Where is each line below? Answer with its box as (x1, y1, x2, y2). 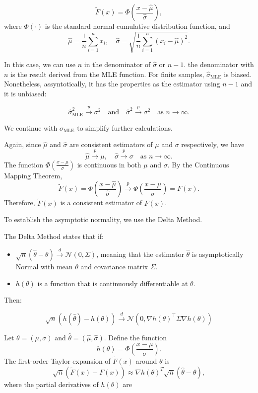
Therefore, (4, 197, 35, 208)
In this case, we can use (4, 59, 76, 70)
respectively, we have (181, 139, 245, 150)
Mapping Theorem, (4, 170, 63, 180)
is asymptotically (192, 249, 244, 259)
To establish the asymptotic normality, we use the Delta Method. (4, 214, 202, 225)
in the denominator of (84, 59, 151, 70)
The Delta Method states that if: (4, 231, 104, 241)
